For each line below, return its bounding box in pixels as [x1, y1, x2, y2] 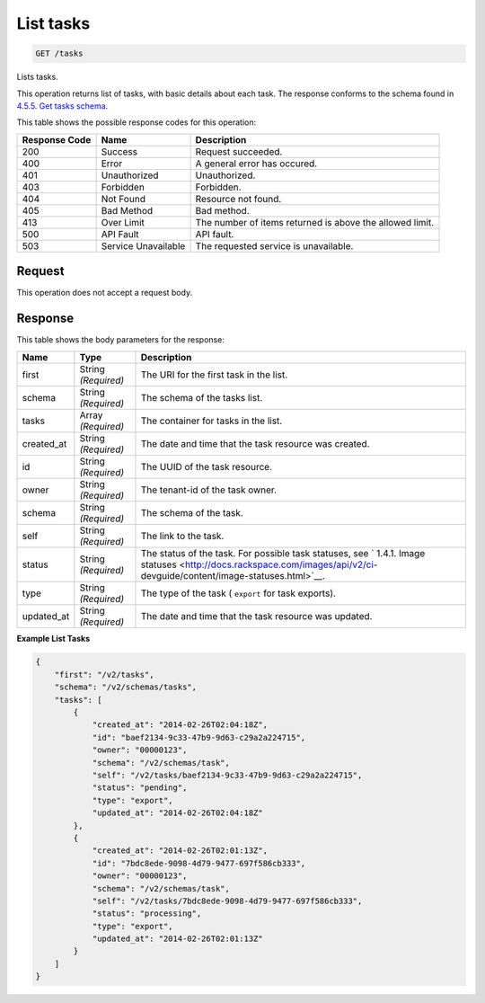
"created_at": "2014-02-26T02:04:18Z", [92, 720, 269, 730]
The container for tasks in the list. [140, 414, 283, 427]
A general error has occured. [195, 157, 318, 170]
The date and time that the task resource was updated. [140, 609, 373, 622]
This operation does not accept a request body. [16, 288, 193, 298]
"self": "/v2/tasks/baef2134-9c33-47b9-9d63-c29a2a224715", [92, 770, 363, 780]
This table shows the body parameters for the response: [16, 334, 225, 345]
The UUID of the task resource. [140, 460, 273, 473]
